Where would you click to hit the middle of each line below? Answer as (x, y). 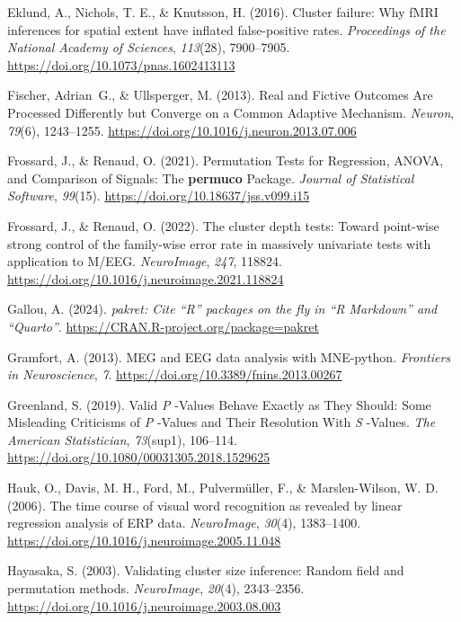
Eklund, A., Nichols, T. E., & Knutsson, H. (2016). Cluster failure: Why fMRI (223, 12)
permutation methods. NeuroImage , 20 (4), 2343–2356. (156, 588)
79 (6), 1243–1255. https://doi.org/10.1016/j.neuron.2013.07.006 (182, 130)
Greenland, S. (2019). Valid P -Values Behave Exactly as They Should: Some (219, 404)
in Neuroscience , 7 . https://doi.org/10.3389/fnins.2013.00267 (175, 374)
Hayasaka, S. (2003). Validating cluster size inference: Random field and (206, 570)
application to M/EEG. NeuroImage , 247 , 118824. (145, 261)
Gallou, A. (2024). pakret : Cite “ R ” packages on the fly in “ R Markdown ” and (222, 309)
